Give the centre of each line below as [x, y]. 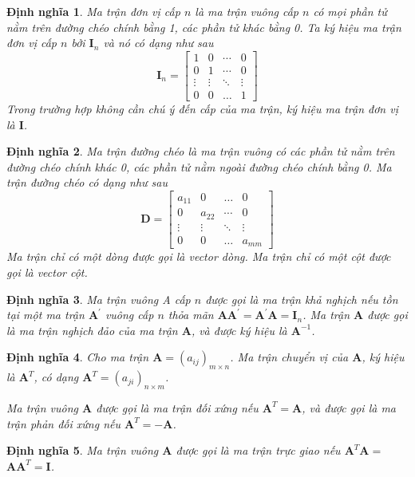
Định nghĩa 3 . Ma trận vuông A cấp [99, 299]
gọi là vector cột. [47, 272]
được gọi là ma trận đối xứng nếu [177, 407]
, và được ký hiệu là [239, 330]
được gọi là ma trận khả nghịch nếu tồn [302, 299]
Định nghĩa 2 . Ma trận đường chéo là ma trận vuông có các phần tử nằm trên [201, 151]
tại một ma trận [45, 315]
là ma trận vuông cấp [247, 11]
